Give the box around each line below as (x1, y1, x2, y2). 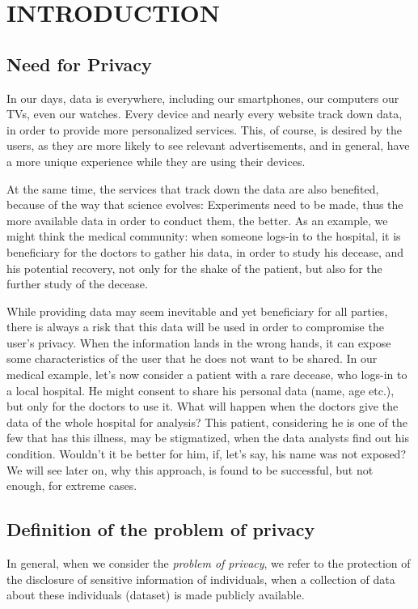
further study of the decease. (6, 275, 148, 292)
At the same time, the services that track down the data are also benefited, (6, 180, 379, 197)
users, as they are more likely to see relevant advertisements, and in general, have (6, 137, 410, 154)
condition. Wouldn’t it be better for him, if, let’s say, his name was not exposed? (6, 445, 406, 462)
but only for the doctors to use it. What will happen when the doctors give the (6, 398, 399, 415)
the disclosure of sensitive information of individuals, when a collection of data (6, 570, 395, 587)
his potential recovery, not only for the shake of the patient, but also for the (6, 259, 382, 276)
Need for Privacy (6, 51, 152, 76)
